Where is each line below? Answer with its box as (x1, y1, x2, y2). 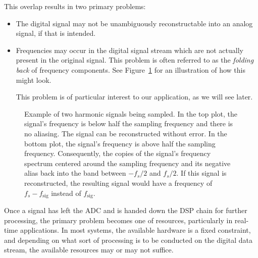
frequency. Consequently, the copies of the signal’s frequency (24, 148, 211, 159)
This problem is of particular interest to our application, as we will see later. (16, 91, 253, 102)
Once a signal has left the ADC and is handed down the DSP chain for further (4, 204, 247, 215)
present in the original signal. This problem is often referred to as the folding (16, 55, 254, 65)
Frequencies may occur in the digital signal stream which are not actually (16, 44, 243, 55)
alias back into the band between (24, 168, 126, 178)
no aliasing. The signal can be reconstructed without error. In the (24, 128, 227, 138)
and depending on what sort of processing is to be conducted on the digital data (4, 234, 252, 245)
